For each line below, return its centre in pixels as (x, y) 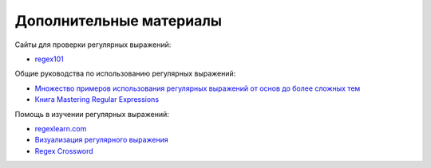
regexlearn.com (61, 128)
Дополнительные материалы (119, 21)
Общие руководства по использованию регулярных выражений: (125, 74)
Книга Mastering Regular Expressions (97, 100)
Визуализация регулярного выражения (102, 140)
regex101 (49, 59)
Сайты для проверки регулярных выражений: (93, 45)
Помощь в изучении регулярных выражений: (92, 114)
